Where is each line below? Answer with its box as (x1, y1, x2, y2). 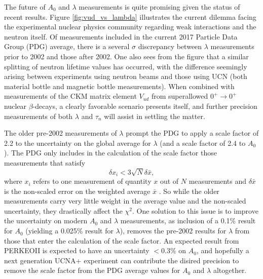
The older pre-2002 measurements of (4, 128, 117, 138)
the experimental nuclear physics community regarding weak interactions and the (4, 21, 256, 32)
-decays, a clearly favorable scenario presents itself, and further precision (32, 100, 257, 111)
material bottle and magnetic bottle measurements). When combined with (4, 81, 235, 91)
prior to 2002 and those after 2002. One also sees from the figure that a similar (4, 51, 249, 61)
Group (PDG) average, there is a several (4, 41, 130, 52)
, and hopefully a (196, 245, 249, 256)
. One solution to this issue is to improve (132, 205, 258, 216)
